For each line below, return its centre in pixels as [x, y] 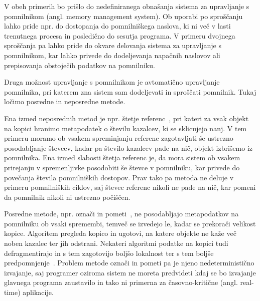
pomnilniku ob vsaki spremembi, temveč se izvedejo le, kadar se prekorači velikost [130, 223]
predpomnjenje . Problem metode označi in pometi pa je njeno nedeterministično [129, 263]
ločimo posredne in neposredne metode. [65, 101]
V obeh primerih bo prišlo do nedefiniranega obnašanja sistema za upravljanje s [127, 6]
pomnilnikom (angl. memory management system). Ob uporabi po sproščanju [123, 16]
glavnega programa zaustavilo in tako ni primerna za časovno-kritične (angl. [121, 282]
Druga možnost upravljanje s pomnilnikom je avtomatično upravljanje [112, 82]
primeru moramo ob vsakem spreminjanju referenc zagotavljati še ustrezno [119, 138]
